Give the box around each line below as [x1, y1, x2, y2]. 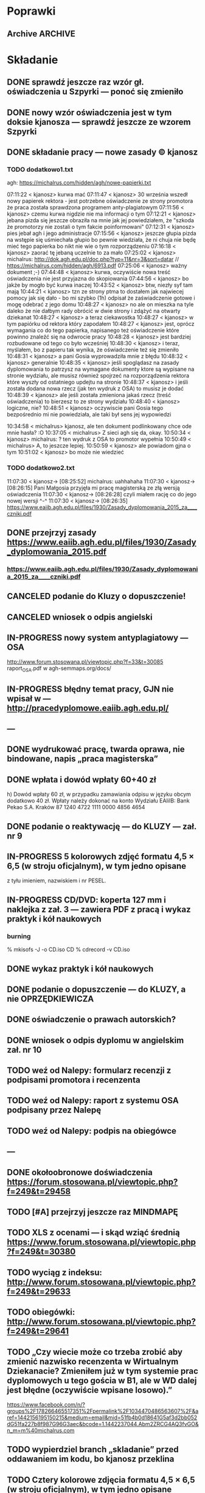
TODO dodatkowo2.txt [7, 464, 75, 472]
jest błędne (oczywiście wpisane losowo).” [7, 1385, 173, 1395]
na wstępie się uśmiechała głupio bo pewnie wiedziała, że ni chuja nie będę [7, 236, 196, 244]
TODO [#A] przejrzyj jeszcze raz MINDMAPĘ [7, 1207, 178, 1217]
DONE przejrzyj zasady [7, 527, 97, 538]
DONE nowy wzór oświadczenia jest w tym [7, 107, 172, 118]
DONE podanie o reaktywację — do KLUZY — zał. [7, 821, 197, 832]
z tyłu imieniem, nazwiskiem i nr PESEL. [7, 877, 106, 884]
